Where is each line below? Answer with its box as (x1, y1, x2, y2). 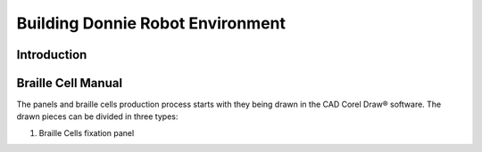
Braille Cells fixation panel (38, 127, 135, 138)
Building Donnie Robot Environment (16, 13, 286, 33)
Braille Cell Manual (16, 76, 123, 91)
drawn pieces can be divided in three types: (16, 111, 179, 122)
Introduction (16, 47, 87, 62)
